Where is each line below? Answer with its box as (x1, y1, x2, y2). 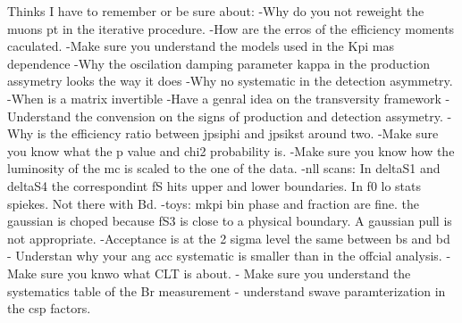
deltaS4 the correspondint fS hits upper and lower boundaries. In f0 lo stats (7, 176, 422, 195)
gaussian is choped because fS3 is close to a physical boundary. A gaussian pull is (7, 211, 452, 230)
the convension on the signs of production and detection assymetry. (74, 106, 443, 125)
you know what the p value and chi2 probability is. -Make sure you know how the (7, 141, 455, 160)
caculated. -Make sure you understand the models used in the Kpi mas (7, 37, 394, 55)
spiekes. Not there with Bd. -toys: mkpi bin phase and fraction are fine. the (7, 194, 420, 212)
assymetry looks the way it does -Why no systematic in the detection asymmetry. (7, 71, 453, 90)
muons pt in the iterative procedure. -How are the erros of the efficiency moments (7, 19, 455, 37)
